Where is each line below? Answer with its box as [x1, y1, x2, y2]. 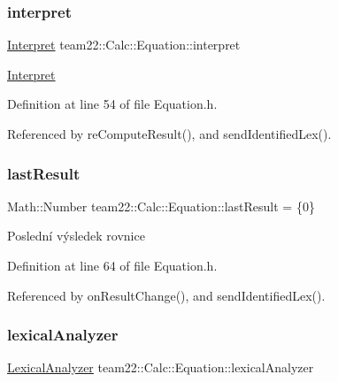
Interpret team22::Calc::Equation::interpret [7, 35, 241, 54]
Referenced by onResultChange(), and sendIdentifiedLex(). [7, 286, 326, 304]
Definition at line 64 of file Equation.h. [7, 256, 218, 274]
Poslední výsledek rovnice [7, 226, 145, 245]
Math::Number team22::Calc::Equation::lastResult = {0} [7, 196, 315, 215]
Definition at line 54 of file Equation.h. [7, 95, 218, 113]
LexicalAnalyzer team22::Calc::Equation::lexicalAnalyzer [7, 358, 314, 377]
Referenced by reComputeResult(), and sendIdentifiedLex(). [7, 125, 332, 142]
